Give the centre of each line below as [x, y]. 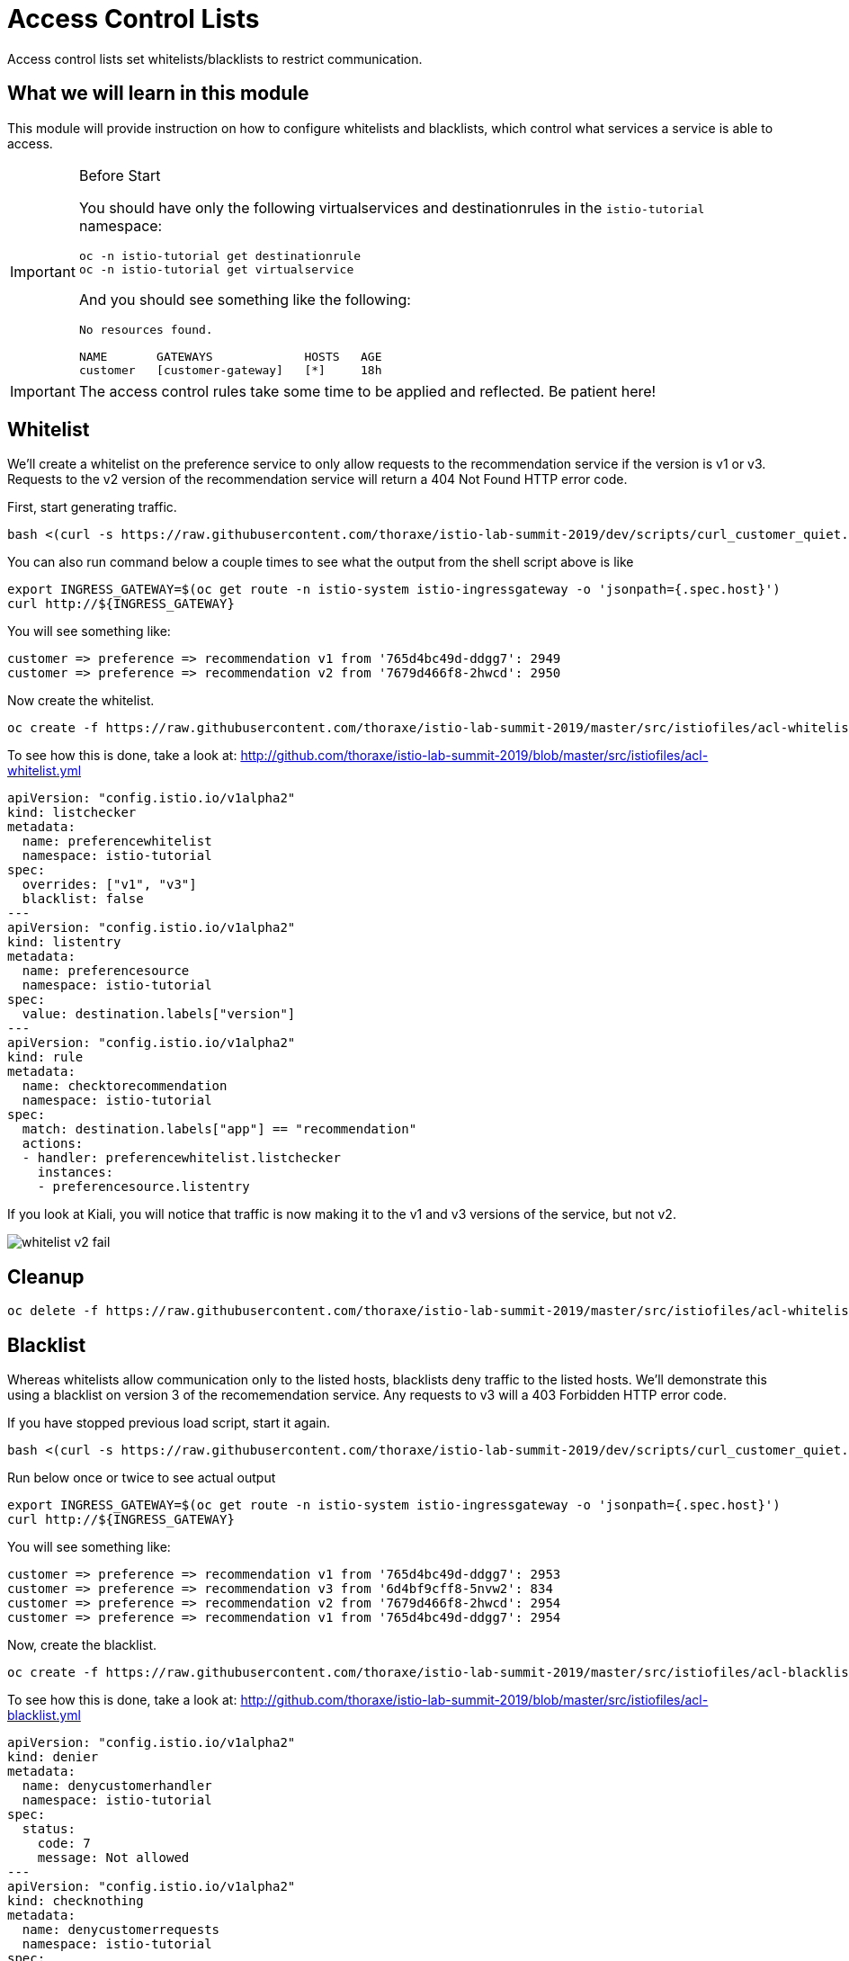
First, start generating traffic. [92, 507]
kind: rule [45, 1057]
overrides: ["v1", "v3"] [109, 885]
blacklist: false [83, 899]
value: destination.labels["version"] [159, 1014]
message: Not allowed [113, 1858]
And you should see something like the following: [245, 299]
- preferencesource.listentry [143, 1187]
